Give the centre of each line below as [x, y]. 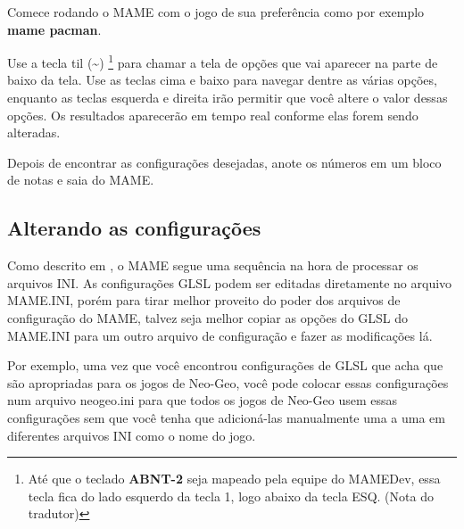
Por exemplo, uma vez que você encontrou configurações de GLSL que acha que [225, 365]
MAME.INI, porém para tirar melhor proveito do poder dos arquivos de [204, 300]
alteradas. [34, 132]
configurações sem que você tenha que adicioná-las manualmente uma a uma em [226, 417]
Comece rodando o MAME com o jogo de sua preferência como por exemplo [216, 12]
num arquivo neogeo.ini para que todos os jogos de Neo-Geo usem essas [202, 400]
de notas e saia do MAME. [81, 180]
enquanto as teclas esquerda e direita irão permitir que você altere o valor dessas [228, 98]
